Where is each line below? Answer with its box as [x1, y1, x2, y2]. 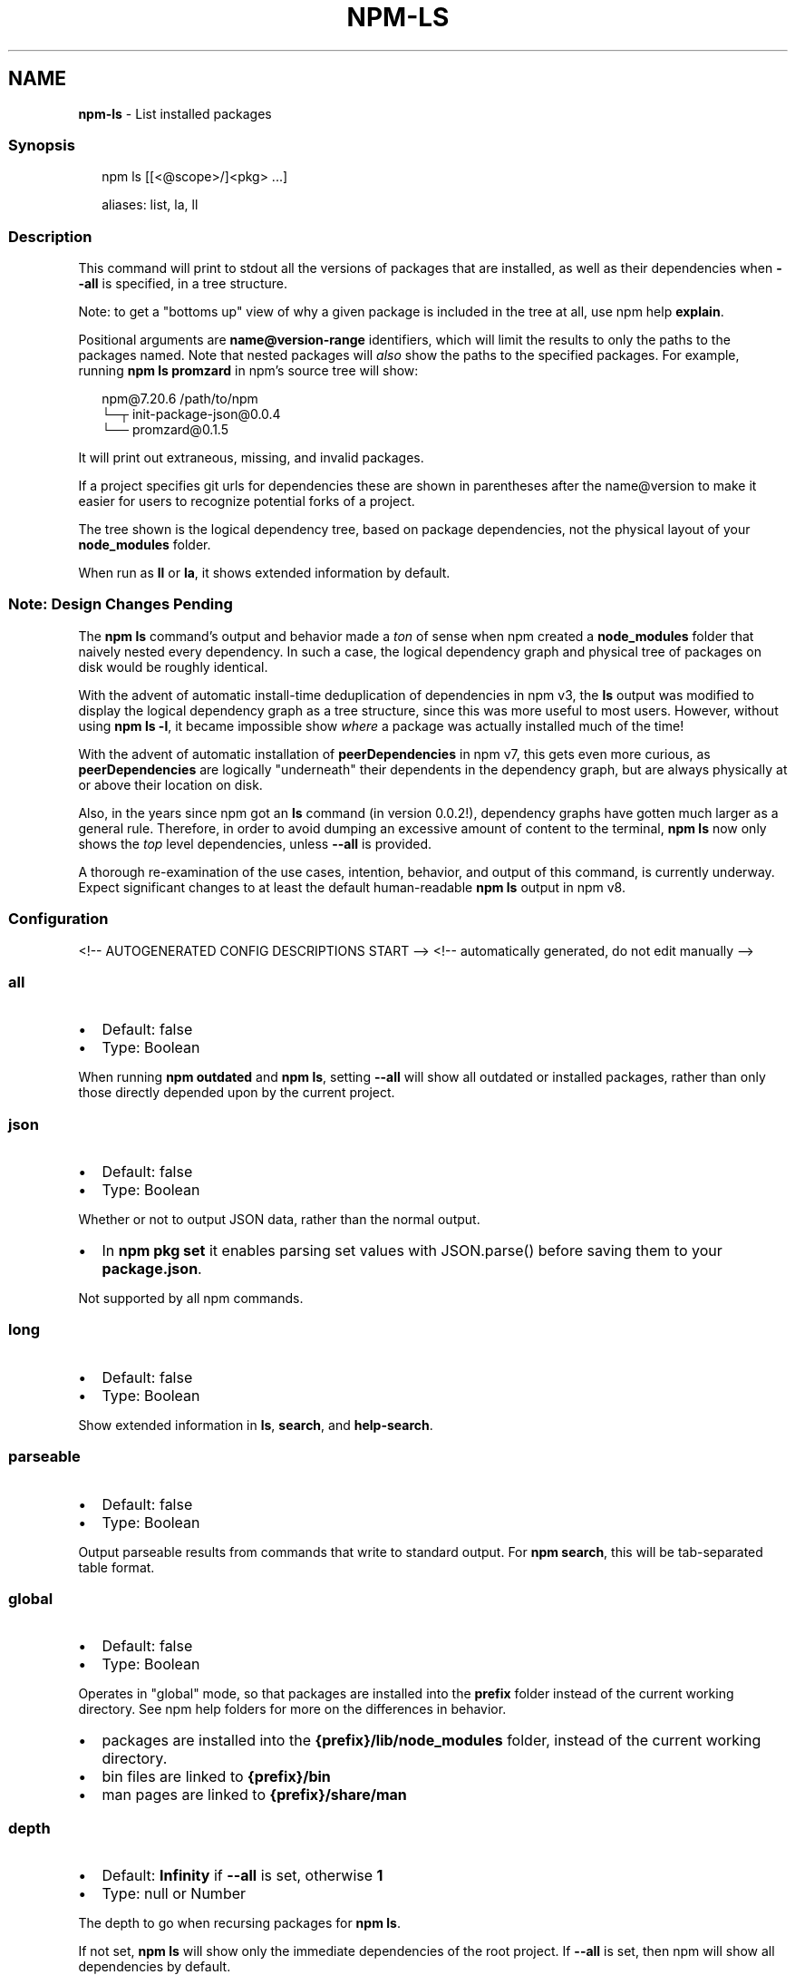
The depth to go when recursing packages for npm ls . [78, 1915, 401, 1931]
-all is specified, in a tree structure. [78, 276, 287, 292]
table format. [78, 1559, 155, 1575]
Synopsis [8, 135, 75, 154]
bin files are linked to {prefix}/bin [102, 1767, 331, 1786]
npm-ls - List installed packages [78, 105, 272, 122]
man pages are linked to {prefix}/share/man [102, 1785, 407, 1805]
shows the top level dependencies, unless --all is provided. [78, 835, 431, 851]
